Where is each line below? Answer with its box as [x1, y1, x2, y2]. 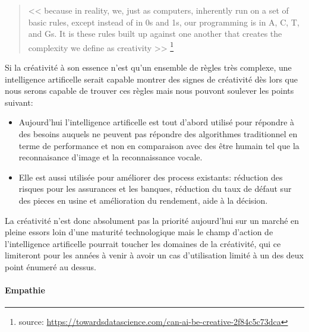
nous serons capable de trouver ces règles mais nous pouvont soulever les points [5, 84, 294, 97]
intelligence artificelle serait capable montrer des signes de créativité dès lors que [5, 72, 298, 85]
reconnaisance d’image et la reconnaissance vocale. [18, 151, 203, 163]
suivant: [5, 96, 33, 108]
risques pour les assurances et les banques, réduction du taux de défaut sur [18, 182, 292, 195]
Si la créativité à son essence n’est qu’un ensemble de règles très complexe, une [5, 61, 292, 74]
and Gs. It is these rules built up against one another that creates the [28, 27, 282, 40]
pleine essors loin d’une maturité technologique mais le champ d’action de [5, 226, 273, 238]
